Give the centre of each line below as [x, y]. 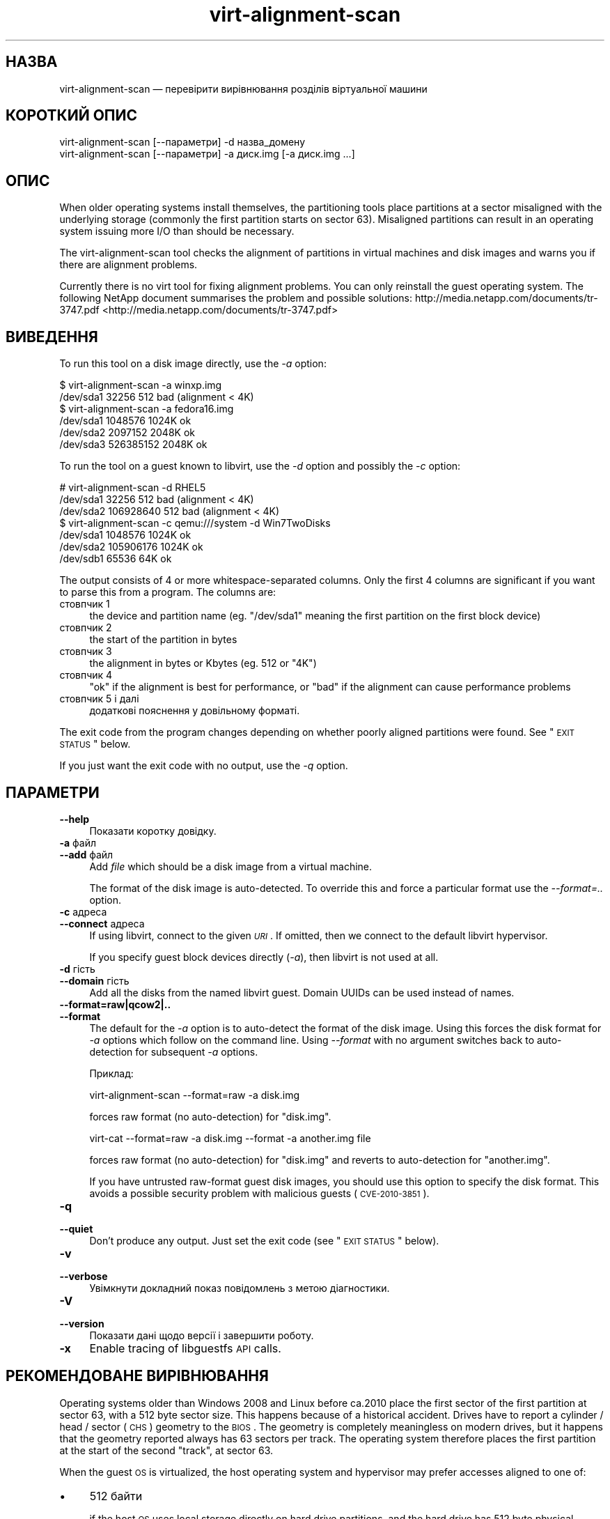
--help [75, 819]
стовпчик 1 [85, 604]
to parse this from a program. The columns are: [168, 592]
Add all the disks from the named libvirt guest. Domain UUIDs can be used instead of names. [302, 992]
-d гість [77, 969]
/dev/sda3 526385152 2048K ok [133, 445]
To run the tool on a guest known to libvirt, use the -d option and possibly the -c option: [260, 466]
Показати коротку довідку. [153, 831]
